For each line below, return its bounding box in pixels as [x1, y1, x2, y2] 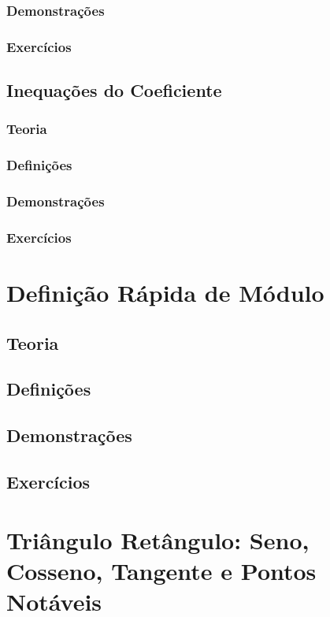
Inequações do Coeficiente [6, 78, 222, 102]
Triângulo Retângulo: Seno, [6, 523, 310, 556]
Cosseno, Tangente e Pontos [6, 554, 317, 586]
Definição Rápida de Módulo [6, 277, 324, 309]
